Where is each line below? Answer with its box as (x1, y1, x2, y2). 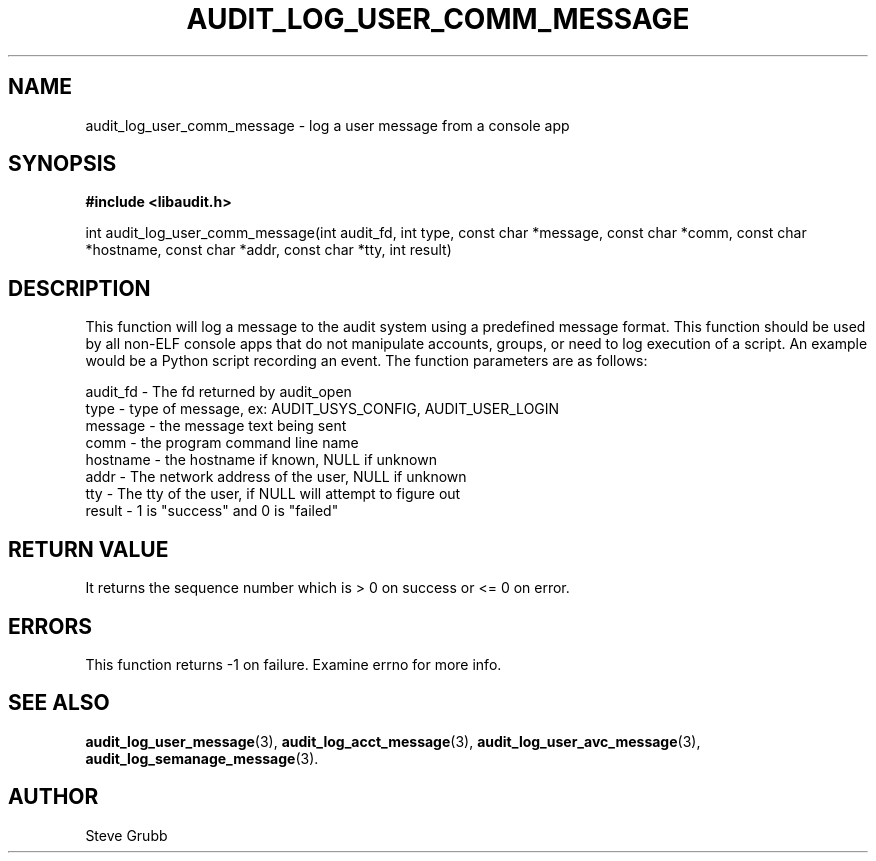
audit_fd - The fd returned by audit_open (85, 383, 352, 401)
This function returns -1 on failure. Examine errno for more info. (85, 655, 502, 673)
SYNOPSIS (8, 151, 117, 177)
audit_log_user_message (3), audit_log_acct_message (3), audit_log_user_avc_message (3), (85, 732, 701, 750)
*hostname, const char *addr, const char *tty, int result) (85, 241, 452, 259)
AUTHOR (8, 784, 99, 810)
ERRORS (8, 613, 93, 639)
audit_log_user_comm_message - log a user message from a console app (85, 116, 570, 134)
